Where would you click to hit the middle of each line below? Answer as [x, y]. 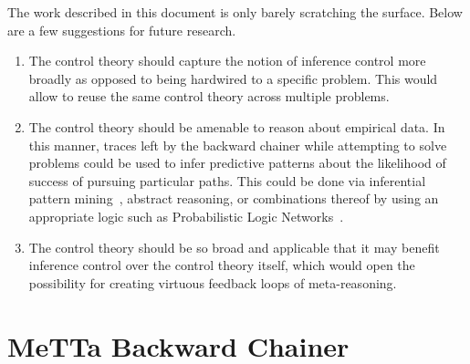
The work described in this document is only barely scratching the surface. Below [235, 12]
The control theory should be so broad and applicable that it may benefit [234, 247]
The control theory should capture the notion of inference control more [227, 61]
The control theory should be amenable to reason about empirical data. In [237, 126]
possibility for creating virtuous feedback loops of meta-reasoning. [213, 282]
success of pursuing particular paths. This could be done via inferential [227, 180]
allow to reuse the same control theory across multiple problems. [209, 96]
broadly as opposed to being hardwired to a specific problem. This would [233, 78]
